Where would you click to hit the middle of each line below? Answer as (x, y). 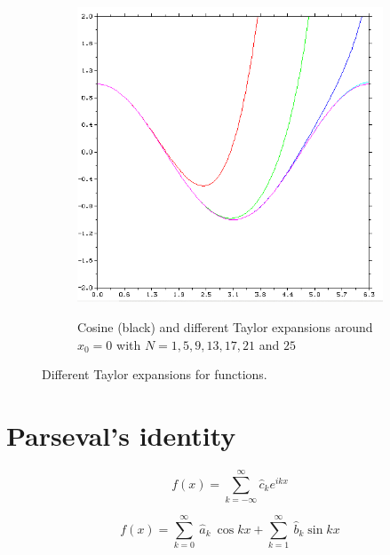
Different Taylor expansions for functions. (155, 374)
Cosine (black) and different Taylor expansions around (225, 326)
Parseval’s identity (121, 435)
